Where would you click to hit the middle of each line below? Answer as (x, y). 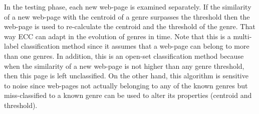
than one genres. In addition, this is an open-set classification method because (124, 55)
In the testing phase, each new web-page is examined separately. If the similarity (128, 7)
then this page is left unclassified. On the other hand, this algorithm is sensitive (126, 76)
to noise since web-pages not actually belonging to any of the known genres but (126, 85)
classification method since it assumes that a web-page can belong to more (135, 46)
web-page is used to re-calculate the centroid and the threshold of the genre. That (130, 26)
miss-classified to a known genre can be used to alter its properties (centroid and (128, 95)
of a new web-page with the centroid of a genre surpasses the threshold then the (127, 16)
